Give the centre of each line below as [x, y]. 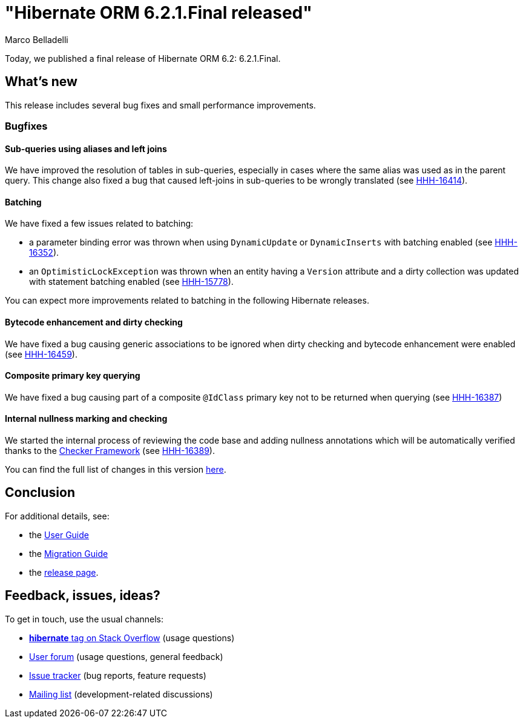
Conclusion [40, 493]
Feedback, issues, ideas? [83, 596]
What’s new [41, 82]
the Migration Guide [69, 553]
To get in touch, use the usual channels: [84, 619]
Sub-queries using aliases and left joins [86, 148]
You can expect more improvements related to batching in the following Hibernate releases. [187, 301]
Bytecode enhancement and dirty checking [94, 322]
